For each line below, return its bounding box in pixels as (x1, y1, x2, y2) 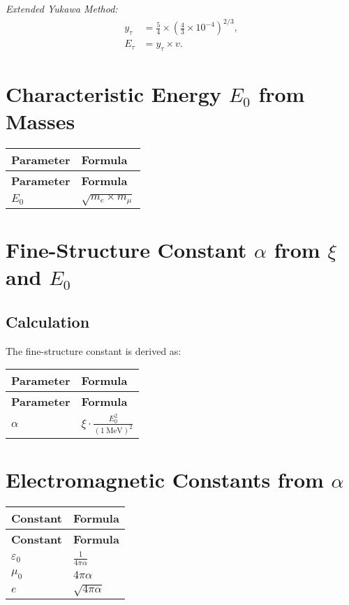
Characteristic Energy (6, 80, 221, 108)
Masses (6, 107, 75, 136)
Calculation (6, 310, 90, 332)
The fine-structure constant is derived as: (6, 343, 181, 358)
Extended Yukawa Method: (6, 1, 118, 15)
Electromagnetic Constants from (6, 465, 324, 494)
